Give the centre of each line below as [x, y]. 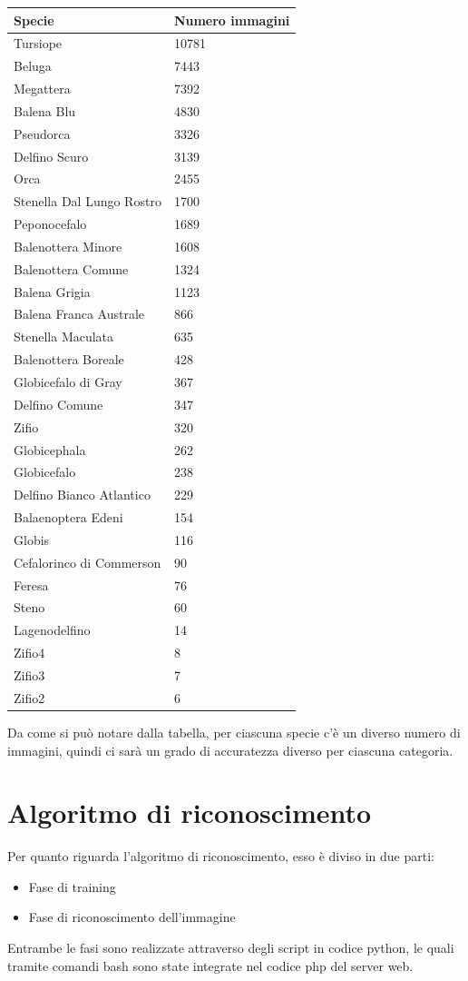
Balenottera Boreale [69, 359]
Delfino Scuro [51, 156]
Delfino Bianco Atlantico [82, 495]
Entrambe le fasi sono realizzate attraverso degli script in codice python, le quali [231, 947]
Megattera [42, 89]
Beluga [33, 66]
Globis [32, 539]
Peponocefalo [50, 224]
